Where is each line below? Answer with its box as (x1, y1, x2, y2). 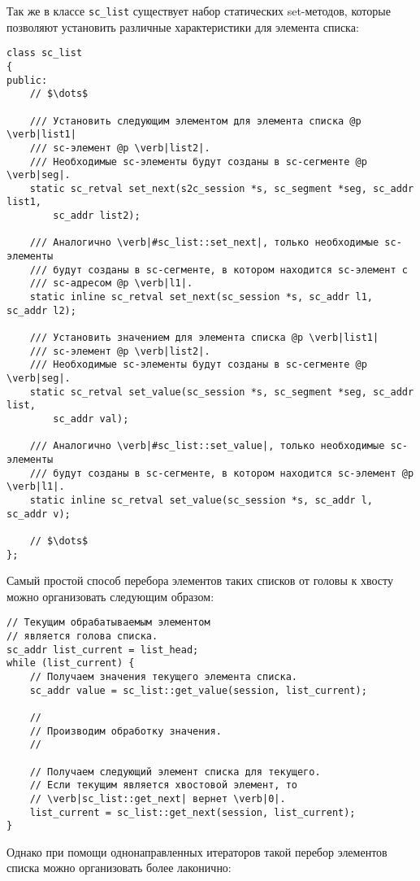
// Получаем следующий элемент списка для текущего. (29, 765, 321, 778)
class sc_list (6, 47, 83, 59)
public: (6, 74, 48, 86)
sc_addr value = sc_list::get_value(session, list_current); (29, 684, 367, 696)
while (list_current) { (6, 657, 135, 669)
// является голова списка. (6, 630, 158, 643)
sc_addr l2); (6, 304, 76, 316)
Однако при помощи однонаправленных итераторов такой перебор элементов (6, 843, 388, 860)
